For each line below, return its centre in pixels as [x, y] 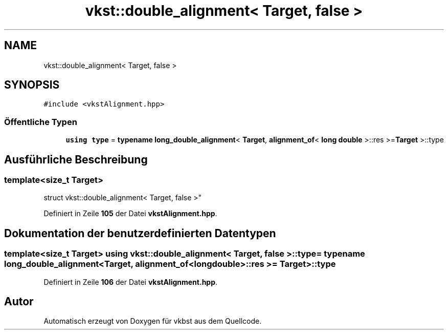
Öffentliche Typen [41, 122]
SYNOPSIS [32, 85]
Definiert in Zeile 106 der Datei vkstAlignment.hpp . [131, 282]
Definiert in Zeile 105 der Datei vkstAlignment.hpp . [130, 214]
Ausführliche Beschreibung [76, 159]
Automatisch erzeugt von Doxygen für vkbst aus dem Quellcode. [153, 321]
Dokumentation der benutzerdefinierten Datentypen [140, 233]
